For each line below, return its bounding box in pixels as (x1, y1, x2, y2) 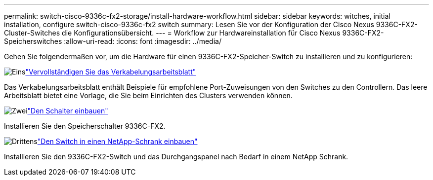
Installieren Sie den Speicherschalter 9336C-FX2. (4, 122, 166, 130)
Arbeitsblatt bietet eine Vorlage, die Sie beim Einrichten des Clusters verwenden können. (4, 91, 293, 100)
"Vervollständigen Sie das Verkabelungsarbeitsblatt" (25, 68, 196, 76)
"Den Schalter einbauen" (27, 107, 108, 115)
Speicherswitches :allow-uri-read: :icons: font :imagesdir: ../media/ (4, 37, 221, 45)
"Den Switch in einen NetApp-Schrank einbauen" (37, 137, 198, 145)
